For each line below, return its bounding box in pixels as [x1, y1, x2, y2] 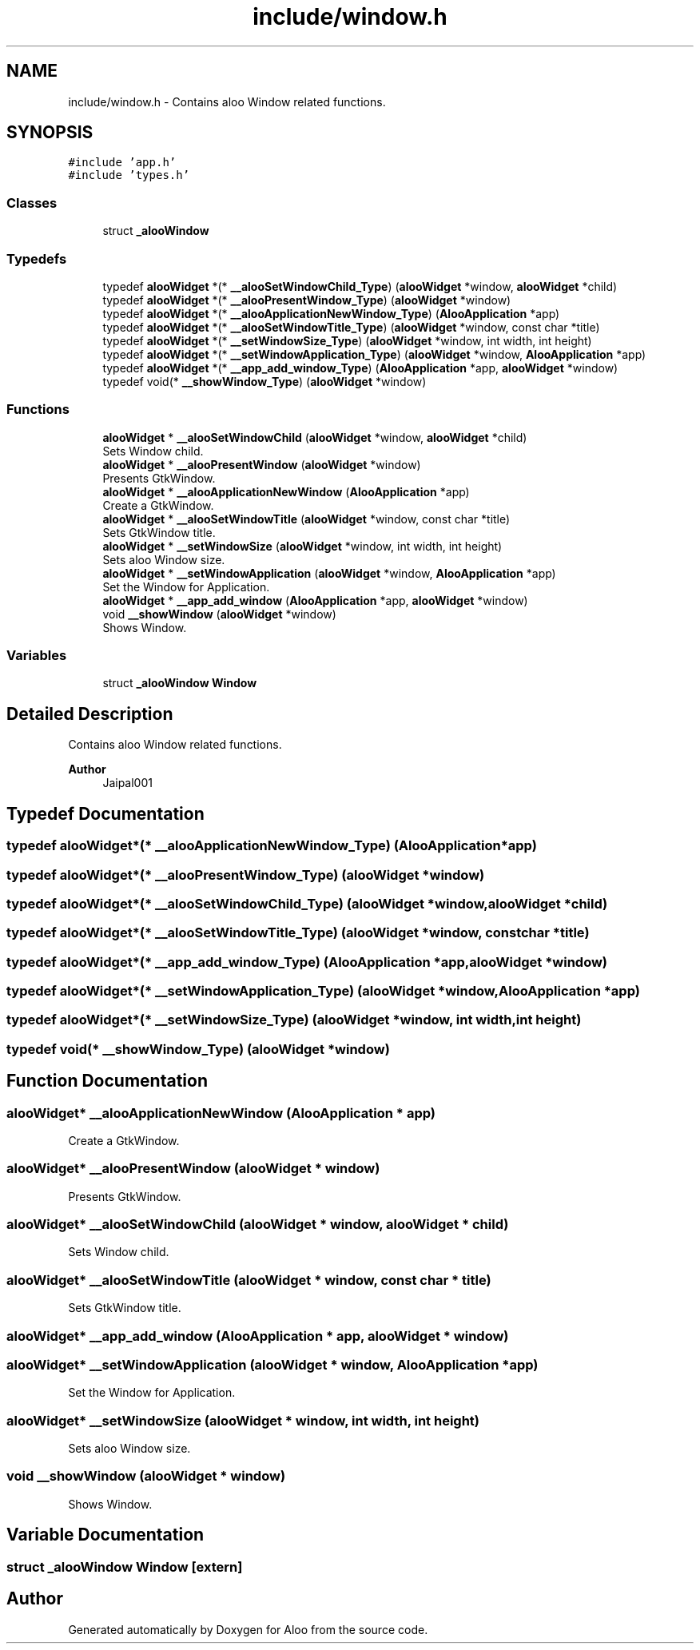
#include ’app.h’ [68, 156, 177, 169]
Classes [6, 194, 58, 211]
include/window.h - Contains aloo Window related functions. [68, 94, 386, 109]
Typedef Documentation [6, 803, 205, 824]
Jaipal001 [102, 776, 153, 790]
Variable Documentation [6, 1525, 205, 1545]
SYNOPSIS [6, 122, 93, 143]
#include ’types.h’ [68, 169, 190, 182]
